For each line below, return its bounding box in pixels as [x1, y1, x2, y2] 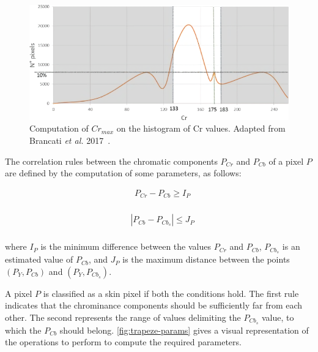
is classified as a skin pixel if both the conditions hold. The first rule [43, 286, 299, 299]
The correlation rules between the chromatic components [5, 154, 218, 167]
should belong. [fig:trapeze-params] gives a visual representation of [59, 323, 309, 336]
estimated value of [5, 253, 73, 266]
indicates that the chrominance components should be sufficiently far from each [5, 299, 303, 312]
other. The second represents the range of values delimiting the [5, 310, 241, 323]
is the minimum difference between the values [40, 240, 211, 253]
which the [5, 323, 42, 336]
